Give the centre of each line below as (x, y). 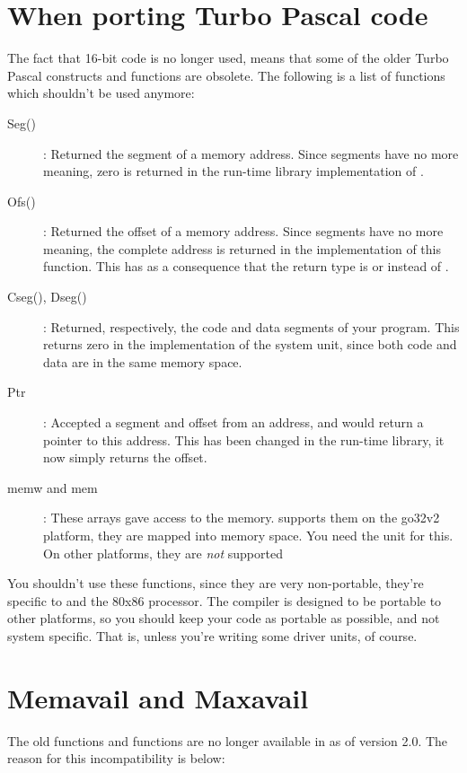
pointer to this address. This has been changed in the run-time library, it (244, 439)
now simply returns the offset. (125, 457)
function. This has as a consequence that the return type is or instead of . (246, 266)
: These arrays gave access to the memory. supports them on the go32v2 (242, 518)
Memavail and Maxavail (158, 697)
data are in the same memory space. (143, 361)
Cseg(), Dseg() (47, 297)
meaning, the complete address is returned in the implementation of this (242, 248)
